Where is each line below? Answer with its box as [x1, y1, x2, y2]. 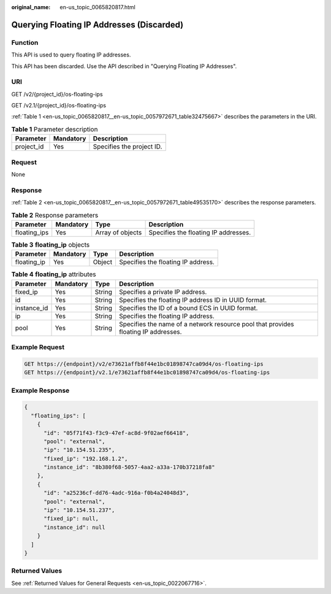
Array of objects [95, 228, 142, 236]
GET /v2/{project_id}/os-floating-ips [11, 90, 104, 98]
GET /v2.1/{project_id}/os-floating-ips [11, 102, 107, 109]
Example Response [11, 386, 70, 395]
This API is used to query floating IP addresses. [11, 51, 131, 58]
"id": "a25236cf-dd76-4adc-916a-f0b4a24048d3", [44, 490, 189, 496]
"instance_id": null [44, 523, 105, 531]
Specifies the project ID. [93, 142, 162, 151]
